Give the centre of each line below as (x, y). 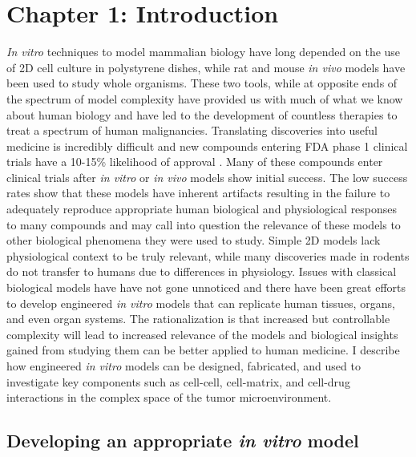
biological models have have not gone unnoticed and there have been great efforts (206, 287)
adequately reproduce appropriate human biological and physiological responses (202, 209)
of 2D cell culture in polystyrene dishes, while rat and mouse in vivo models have (206, 67)
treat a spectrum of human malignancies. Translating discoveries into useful (192, 130)
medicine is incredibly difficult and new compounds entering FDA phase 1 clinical (207, 146)
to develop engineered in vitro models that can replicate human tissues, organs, (201, 303)
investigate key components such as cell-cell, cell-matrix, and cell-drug (178, 381)
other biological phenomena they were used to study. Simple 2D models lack (194, 240)
